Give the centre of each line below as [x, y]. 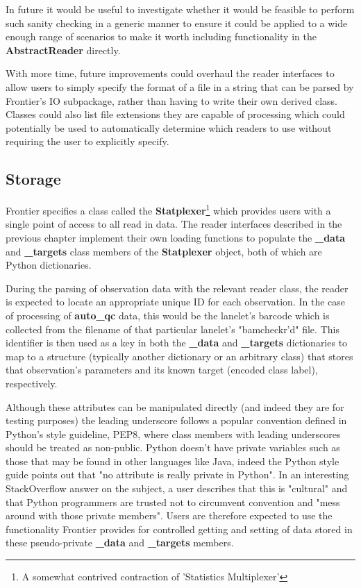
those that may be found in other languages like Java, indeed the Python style [173, 461]
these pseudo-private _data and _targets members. [120, 543]
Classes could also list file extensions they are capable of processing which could [175, 114]
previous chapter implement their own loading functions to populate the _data [175, 237]
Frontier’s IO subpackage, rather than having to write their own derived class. [171, 100]
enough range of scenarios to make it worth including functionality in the [161, 36]
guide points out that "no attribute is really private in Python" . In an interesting [177, 474]
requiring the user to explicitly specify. [87, 141]
